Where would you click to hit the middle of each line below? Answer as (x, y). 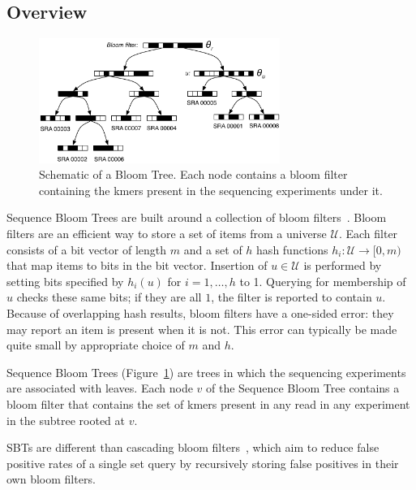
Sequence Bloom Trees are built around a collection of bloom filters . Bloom (197, 217)
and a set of (213, 249)
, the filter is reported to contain (292, 297)
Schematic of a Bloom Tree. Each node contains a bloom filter (193, 174)
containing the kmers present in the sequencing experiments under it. (211, 190)
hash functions (292, 249)
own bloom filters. (51, 479)
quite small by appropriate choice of (96, 345)
